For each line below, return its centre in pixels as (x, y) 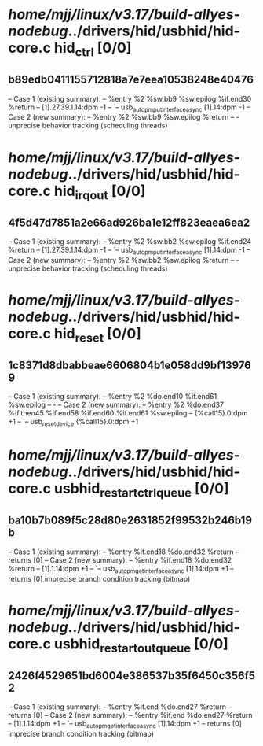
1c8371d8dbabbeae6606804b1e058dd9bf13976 (130, 365)
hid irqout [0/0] (100, 192)
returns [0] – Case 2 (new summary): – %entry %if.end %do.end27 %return (130, 715)
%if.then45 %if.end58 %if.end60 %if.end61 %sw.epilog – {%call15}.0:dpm (128, 413)
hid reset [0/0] (97, 335)
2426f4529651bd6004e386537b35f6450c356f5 (132, 676)
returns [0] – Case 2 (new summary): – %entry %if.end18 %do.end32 (120, 559)
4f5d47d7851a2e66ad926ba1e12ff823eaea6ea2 (129, 222)
